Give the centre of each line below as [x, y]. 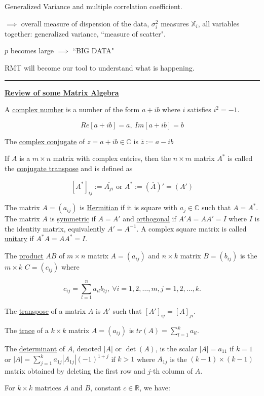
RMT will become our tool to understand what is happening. [100, 67]
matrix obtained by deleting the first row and [75, 370]
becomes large [32, 51]
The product [24, 256]
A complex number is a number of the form [72, 109]
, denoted [87, 348]
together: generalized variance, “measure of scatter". [85, 33]
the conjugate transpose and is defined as [69, 168]
